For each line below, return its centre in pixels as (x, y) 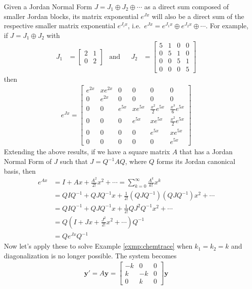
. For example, (227, 26)
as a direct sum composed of (186, 6)
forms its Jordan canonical (196, 161)
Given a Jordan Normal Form (48, 6)
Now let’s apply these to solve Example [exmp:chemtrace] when (98, 246)
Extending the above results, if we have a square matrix (87, 152)
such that (74, 161)
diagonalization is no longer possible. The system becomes (90, 255)
